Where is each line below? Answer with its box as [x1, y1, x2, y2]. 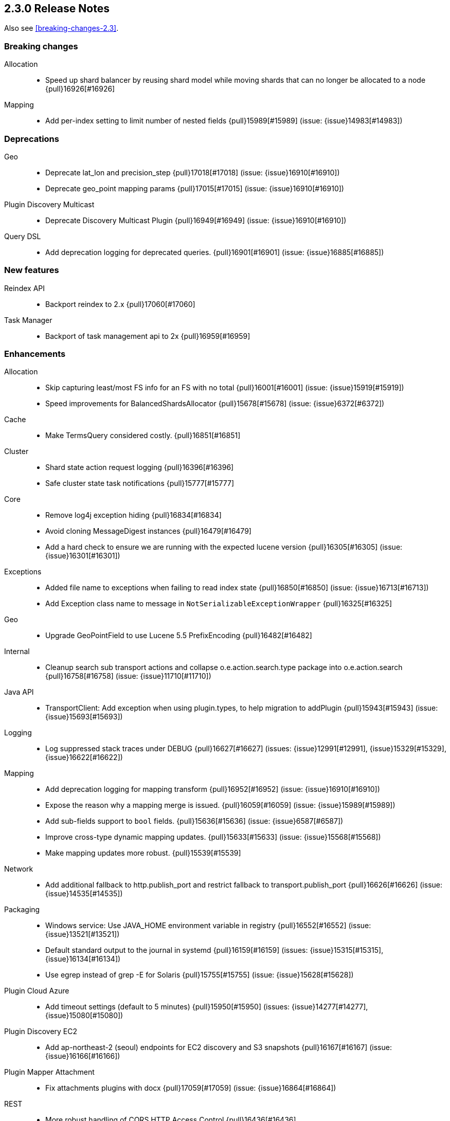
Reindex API [4, 283, 45, 293]
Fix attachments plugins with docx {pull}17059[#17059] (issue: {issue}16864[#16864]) [45, 1083, 336, 1093]
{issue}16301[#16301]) [45, 551, 120, 560]
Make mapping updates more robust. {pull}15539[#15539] [45, 848, 241, 858]
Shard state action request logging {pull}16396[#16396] [45, 463, 234, 472]
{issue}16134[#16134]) [45, 954, 121, 964]
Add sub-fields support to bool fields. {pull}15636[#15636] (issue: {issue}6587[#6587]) [45, 817, 344, 826]
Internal [4, 647, 30, 656]
